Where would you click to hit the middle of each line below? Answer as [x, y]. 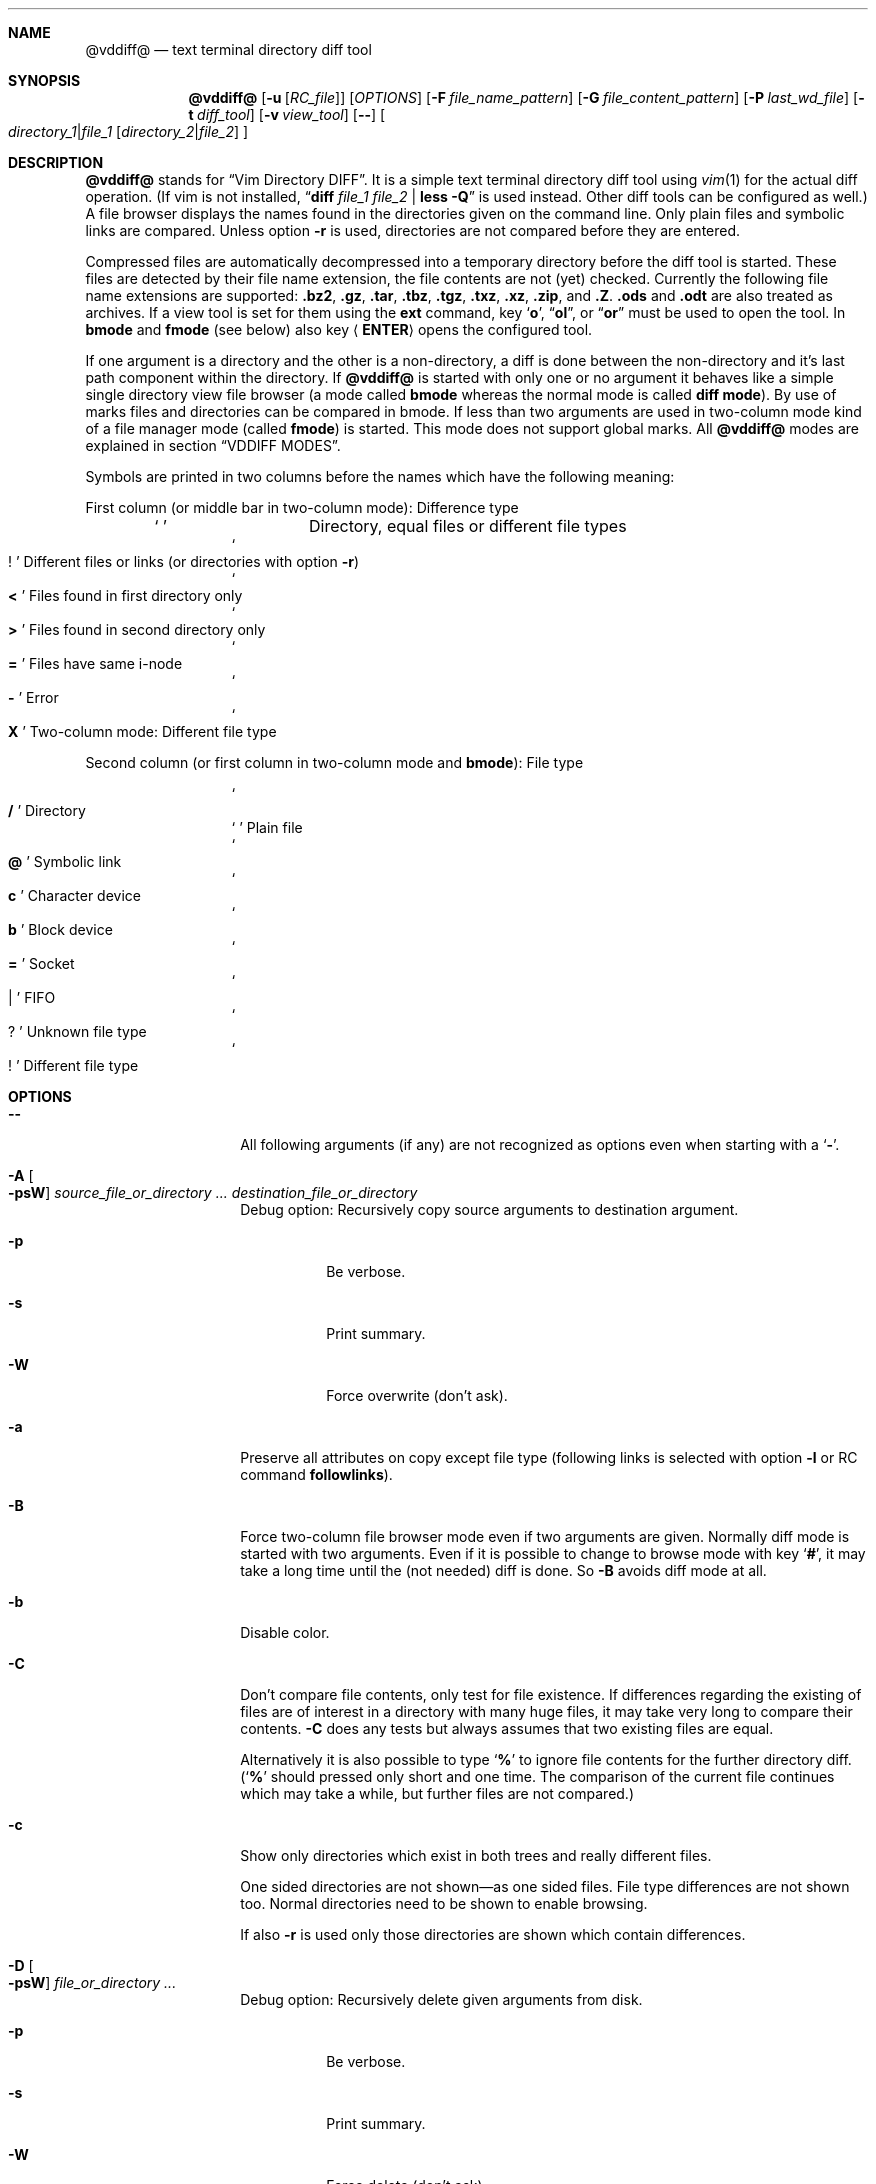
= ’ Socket [41, 963]
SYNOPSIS [44, 80]
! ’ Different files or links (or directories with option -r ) [184, 561]
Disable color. [285, 1632]
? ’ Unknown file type [77, 1031]
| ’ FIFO [32, 997]
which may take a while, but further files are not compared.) [437, 1793]
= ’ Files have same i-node [95, 663]
